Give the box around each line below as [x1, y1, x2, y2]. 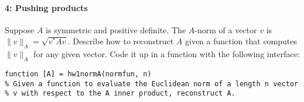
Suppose [5, 23, 35, 36]
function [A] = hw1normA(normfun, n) [5, 69, 152, 78]
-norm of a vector [194, 23, 257, 36]
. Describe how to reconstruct [67, 35, 174, 47]
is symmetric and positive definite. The [46, 23, 186, 36]
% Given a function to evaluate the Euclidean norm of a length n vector [5, 79, 299, 88]
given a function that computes [185, 35, 298, 47]
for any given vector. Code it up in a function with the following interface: [33, 48, 300, 60]
